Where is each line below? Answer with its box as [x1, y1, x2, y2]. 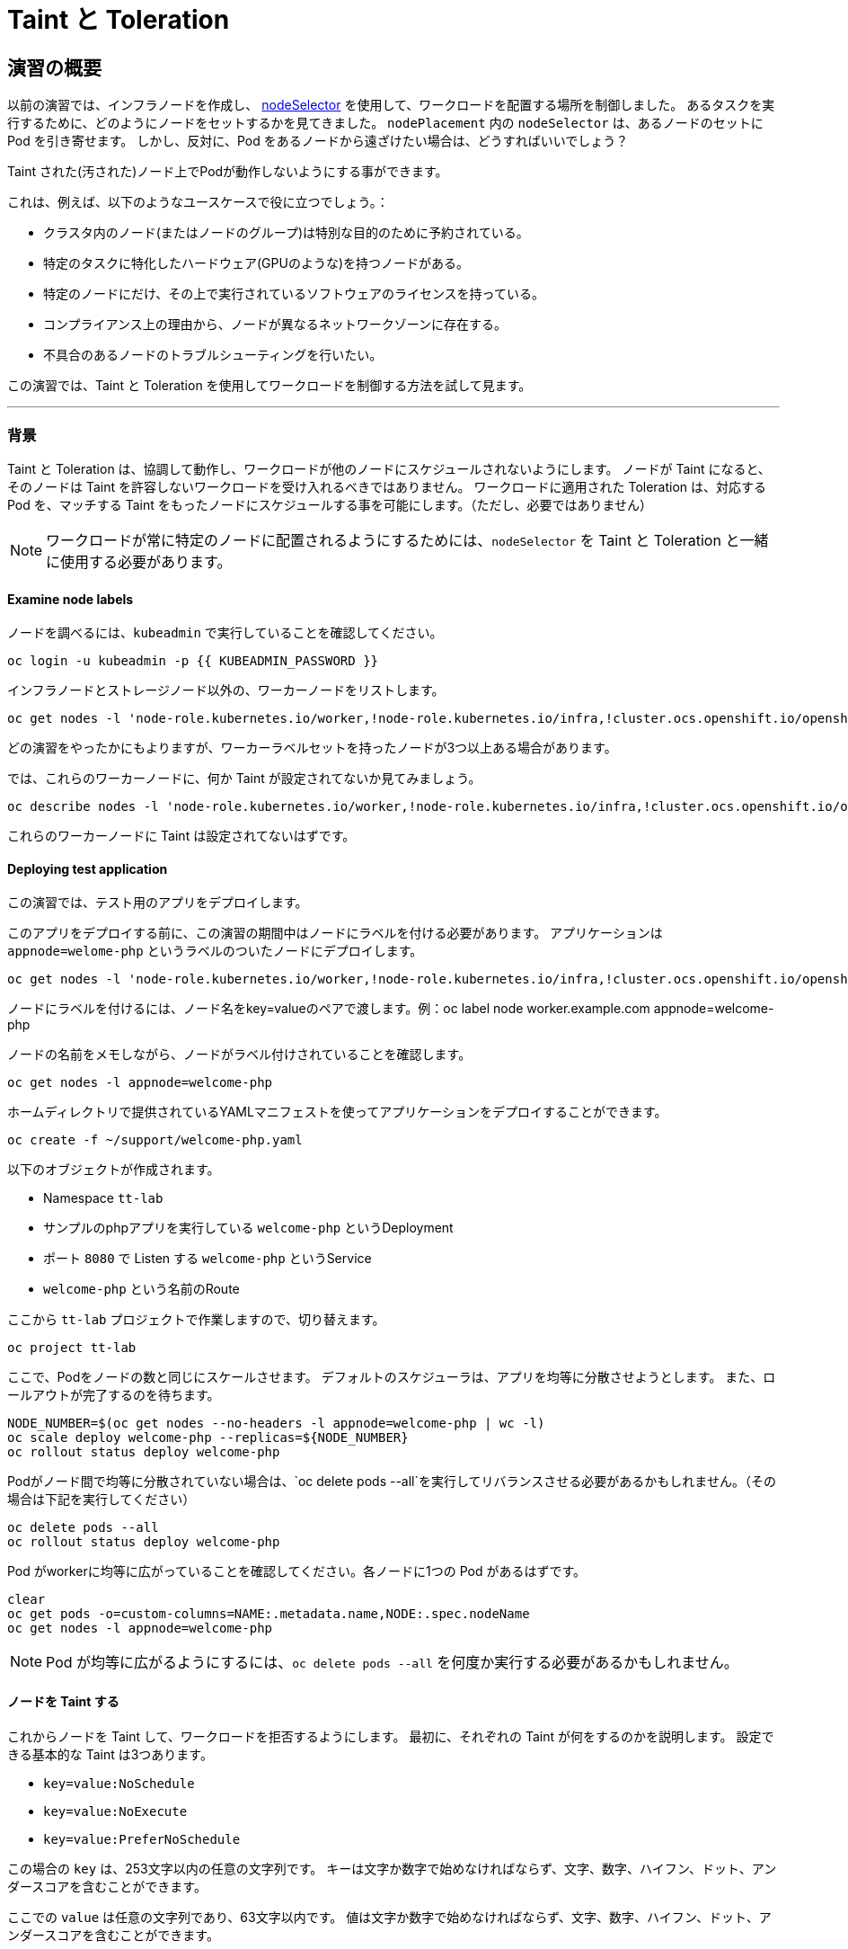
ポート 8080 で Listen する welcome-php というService [43, 1250, 372, 1267]
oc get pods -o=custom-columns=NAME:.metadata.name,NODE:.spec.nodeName [7, 1606, 530, 1622]
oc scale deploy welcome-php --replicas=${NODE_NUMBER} [7, 1430, 409, 1446]
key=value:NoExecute [43, 1803, 188, 1819]
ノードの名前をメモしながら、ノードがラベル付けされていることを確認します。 [7, 1046, 472, 1063]
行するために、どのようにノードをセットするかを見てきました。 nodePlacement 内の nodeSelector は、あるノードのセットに [7, 115, 764, 131]
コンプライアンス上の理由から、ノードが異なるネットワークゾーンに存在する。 [43, 316, 508, 333]
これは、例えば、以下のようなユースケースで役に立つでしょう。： [7, 194, 389, 210]
